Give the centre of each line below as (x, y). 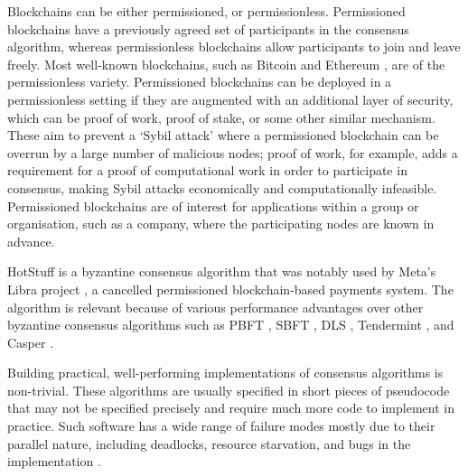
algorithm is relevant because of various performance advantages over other (215, 307)
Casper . (31, 342)
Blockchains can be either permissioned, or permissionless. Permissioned (206, 11)
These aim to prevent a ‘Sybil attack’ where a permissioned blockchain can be (223, 135)
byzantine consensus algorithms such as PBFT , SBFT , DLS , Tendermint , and (231, 325)
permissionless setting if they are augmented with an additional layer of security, (230, 99)
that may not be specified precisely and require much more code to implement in (231, 408)
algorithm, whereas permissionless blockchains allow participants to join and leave (234, 47)
